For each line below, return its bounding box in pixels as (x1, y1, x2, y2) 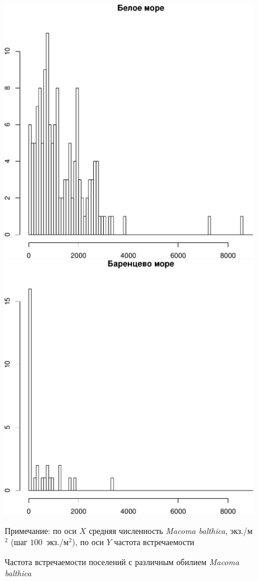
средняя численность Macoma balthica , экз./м (89, 524, 253, 536)
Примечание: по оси (5, 524, 77, 536)
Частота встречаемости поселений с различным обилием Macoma (5, 555, 239, 567)
